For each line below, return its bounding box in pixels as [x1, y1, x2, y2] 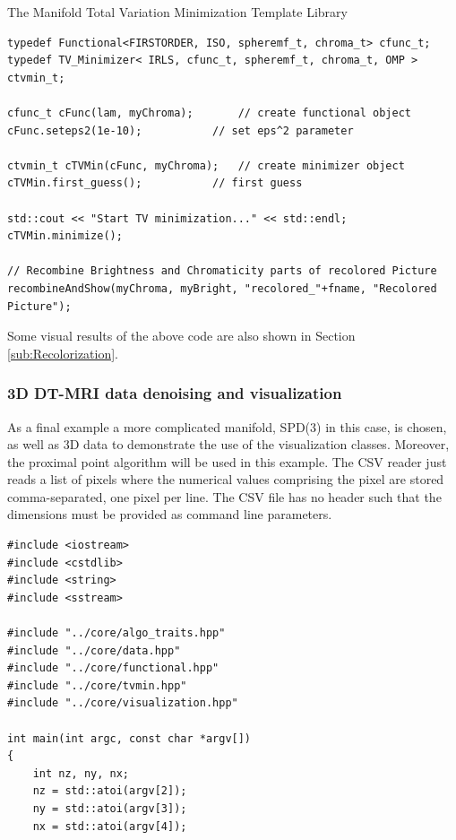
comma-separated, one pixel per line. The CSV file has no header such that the [7, 487, 442, 506]
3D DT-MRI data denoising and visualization [7, 382, 342, 404]
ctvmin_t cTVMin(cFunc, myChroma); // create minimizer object [7, 159, 405, 172]
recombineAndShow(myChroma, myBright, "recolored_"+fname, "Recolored [7, 281, 437, 295]
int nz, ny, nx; [32, 766, 130, 780]
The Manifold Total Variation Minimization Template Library [7, 3, 348, 21]
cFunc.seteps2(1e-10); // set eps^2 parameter [7, 124, 354, 137]
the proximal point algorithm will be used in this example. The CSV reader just [7, 452, 447, 471]
